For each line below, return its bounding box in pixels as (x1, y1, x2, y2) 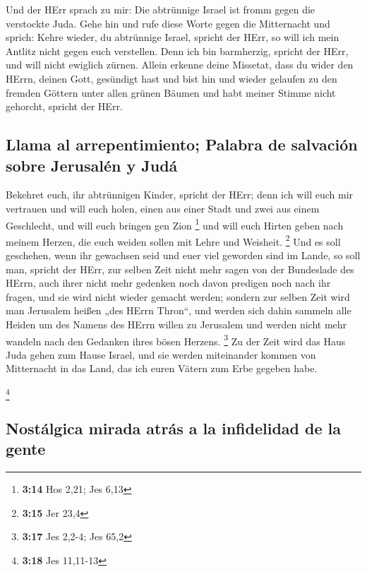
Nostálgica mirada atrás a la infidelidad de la (6, 417, 341, 439)
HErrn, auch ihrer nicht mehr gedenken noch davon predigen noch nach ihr (6, 275, 331, 290)
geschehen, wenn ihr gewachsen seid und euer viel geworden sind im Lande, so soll (6, 248, 361, 263)
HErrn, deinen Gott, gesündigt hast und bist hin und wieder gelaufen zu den (6, 71, 337, 85)
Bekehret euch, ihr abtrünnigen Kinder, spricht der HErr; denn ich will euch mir (6, 187, 354, 202)
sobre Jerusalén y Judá (6, 154, 178, 176)
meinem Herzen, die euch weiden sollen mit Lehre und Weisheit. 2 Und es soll (6, 232, 341, 249)
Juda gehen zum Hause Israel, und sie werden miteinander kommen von (6, 347, 316, 362)
